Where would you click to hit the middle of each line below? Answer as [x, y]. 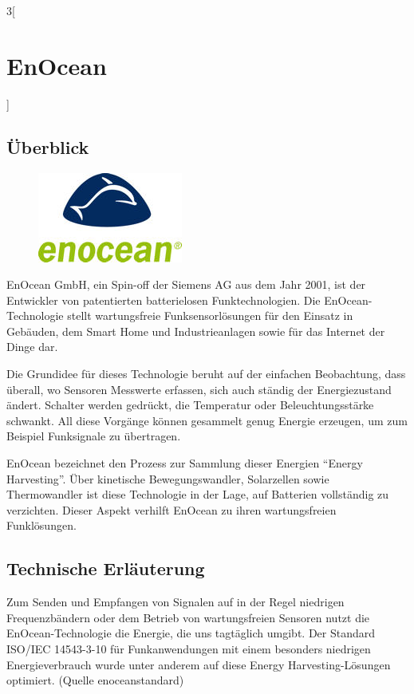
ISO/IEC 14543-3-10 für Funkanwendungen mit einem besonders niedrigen [189, 649]
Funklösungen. [41, 525]
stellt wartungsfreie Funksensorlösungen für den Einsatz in [210, 315]
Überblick [48, 146]
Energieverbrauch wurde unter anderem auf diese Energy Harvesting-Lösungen [199, 664]
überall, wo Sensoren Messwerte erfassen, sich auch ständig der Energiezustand [199, 389]
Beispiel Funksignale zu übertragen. [94, 436]
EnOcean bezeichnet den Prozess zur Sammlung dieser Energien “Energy [185, 463]
